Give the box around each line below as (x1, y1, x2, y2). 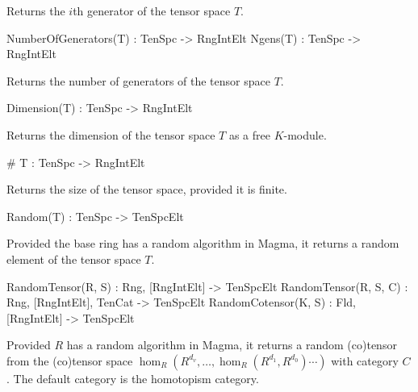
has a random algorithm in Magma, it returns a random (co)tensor (66, 336, 397, 353)
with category (331, 352, 399, 369)
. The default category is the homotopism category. (6, 369, 259, 386)
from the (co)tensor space (6, 352, 133, 369)
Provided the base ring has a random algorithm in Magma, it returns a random (6, 235, 399, 252)
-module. (283, 126, 327, 143)
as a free (228, 126, 270, 143)
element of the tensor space (6, 250, 141, 267)
